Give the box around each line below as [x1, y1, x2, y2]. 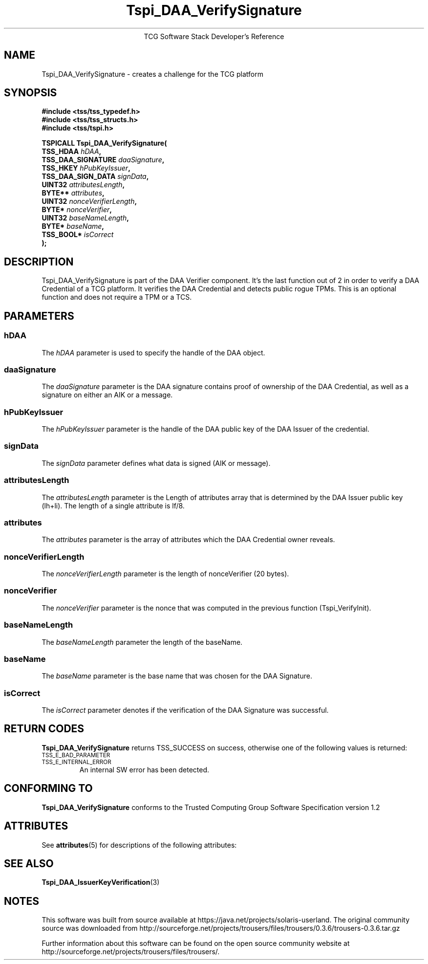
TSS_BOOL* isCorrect [42, 230, 114, 239]
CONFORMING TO [4, 782, 93, 795]
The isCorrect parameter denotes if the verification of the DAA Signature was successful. [42, 706, 329, 714]
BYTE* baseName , [42, 222, 104, 231]
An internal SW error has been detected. [79, 765, 210, 774]
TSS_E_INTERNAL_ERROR [42, 758, 111, 766]
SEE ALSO [4, 857, 54, 870]
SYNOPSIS [4, 87, 57, 99]
